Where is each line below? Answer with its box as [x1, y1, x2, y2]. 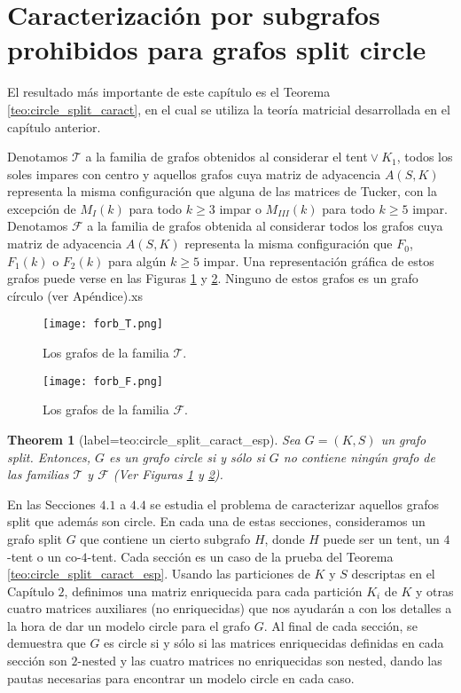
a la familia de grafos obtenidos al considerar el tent [85, 147, 368, 166]
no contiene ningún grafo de [283, 447, 435, 466]
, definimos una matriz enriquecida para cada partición [64, 581, 363, 600]
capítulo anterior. [7, 117, 101, 136]
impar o [219, 199, 262, 217]
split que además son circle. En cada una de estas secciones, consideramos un [7, 512, 426, 531]
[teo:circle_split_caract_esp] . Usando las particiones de [7, 564, 310, 583]
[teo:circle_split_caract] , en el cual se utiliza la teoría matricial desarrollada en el [7, 99, 450, 118]
